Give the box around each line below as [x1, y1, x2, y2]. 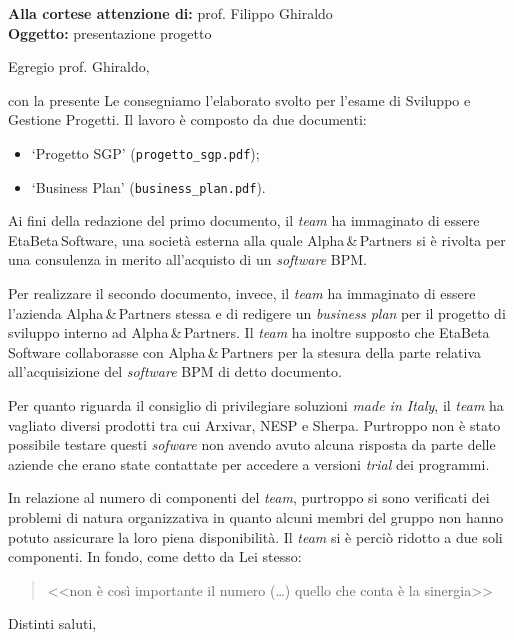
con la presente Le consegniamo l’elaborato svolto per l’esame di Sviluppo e [8, 89, 471, 110]
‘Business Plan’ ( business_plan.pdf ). [31, 176, 266, 197]
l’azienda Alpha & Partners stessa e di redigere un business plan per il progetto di [8, 302, 506, 323]
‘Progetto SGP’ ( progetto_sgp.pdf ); [31, 142, 260, 163]
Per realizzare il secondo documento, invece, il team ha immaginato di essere [8, 283, 476, 304]
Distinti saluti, [8, 613, 97, 634]
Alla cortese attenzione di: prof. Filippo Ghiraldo [8, 3, 333, 23]
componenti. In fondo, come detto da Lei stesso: [8, 546, 302, 567]
